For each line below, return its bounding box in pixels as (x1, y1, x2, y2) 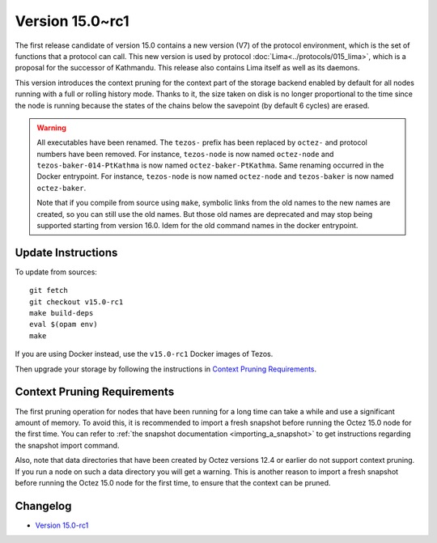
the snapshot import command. (15, 440, 120, 450)
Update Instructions (15, 245, 118, 259)
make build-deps (29, 308, 94, 318)
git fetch (29, 286, 68, 295)
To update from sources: (15, 267, 97, 277)
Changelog (15, 498, 72, 513)
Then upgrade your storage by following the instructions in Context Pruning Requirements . (15, 364, 317, 374)
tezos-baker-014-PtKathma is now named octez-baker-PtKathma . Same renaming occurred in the (36, 160, 384, 170)
